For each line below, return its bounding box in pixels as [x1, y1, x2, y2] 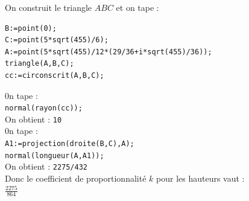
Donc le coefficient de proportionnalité [5, 172, 147, 185]
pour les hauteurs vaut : [156, 172, 245, 185]
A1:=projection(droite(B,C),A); [5, 139, 134, 148]
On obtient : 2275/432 [5, 160, 88, 173]
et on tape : [116, 1, 159, 13]
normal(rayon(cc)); [5, 104, 83, 113]
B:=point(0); [5, 24, 57, 33]
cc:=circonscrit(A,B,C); [5, 71, 104, 80]
